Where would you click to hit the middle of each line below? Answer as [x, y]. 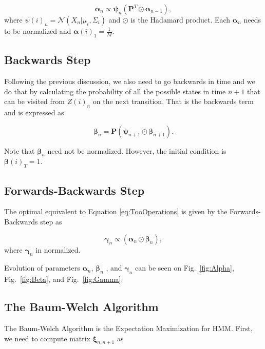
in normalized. [58, 249]
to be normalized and [38, 31]
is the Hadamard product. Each [181, 19]
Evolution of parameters [42, 268]
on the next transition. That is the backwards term [173, 101]
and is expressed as [34, 112]
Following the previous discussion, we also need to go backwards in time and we [130, 81]
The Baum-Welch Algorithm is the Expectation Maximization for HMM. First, [128, 328]
